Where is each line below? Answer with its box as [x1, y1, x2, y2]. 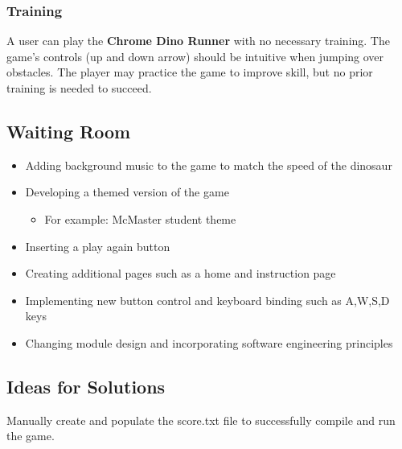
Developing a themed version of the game [25, 183, 229, 200]
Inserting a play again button [25, 237, 170, 254]
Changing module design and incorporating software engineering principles [25, 334, 393, 351]
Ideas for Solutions [6, 373, 166, 398]
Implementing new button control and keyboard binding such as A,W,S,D [25, 291, 390, 308]
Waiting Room [6, 118, 131, 143]
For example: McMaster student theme [44, 210, 236, 227]
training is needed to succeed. [6, 80, 152, 96]
